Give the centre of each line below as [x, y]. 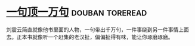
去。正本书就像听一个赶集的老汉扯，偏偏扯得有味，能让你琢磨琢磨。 [90, 37]
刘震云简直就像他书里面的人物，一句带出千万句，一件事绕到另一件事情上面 [97, 29]
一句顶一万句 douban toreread [77, 12]
